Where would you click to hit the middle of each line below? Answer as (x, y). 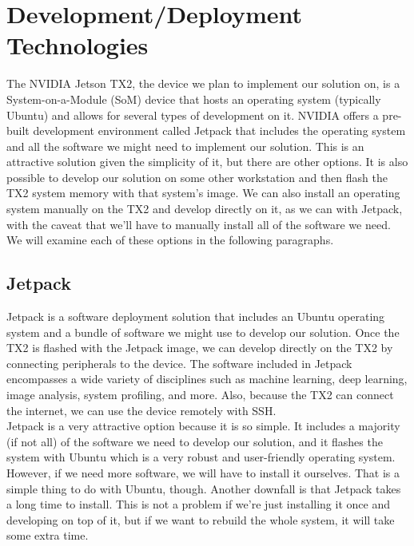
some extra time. (48, 535)
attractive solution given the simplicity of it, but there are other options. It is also (207, 162)
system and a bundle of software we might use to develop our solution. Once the (203, 332)
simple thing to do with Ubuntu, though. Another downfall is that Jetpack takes (204, 488)
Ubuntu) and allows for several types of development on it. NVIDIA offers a (193, 115)
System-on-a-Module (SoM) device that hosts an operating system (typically (194, 99)
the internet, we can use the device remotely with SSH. (141, 410)
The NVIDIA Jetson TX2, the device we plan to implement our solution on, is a (203, 83)
